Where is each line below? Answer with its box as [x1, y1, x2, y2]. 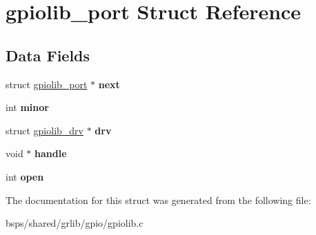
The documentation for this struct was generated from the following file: [6, 192, 311, 207]
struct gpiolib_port [6, 76, 88, 91]
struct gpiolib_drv [6, 123, 83, 137]
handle [34, 146, 67, 161]
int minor [6, 100, 49, 114]
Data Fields [6, 44, 90, 65]
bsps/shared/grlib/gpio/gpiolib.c [6, 216, 144, 230]
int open [6, 169, 44, 183]
